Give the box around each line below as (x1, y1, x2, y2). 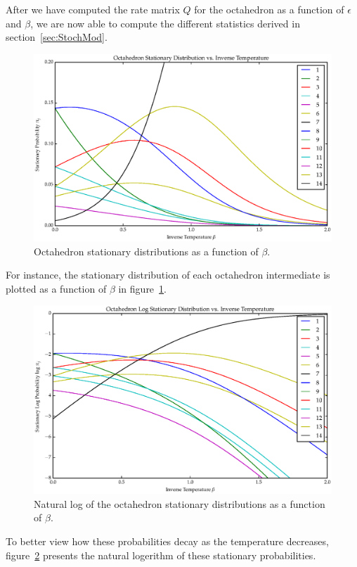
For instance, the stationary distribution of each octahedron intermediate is (6, 267, 330, 282)
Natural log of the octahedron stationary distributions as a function (34, 496, 325, 511)
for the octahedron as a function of (194, 2, 344, 16)
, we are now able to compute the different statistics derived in (30, 15, 300, 30)
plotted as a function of (6, 281, 107, 295)
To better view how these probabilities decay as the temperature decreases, (6, 534, 329, 549)
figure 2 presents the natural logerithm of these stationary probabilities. (6, 547, 316, 562)
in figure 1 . (118, 281, 167, 295)
